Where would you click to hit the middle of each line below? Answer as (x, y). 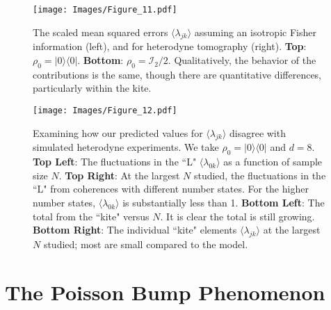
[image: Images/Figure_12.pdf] (105, 111)
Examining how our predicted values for (118, 132)
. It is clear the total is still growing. (237, 216)
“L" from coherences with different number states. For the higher (171, 189)
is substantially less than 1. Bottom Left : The (224, 203)
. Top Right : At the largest (119, 175)
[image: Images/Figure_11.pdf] (105, 10)
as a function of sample (273, 162)
